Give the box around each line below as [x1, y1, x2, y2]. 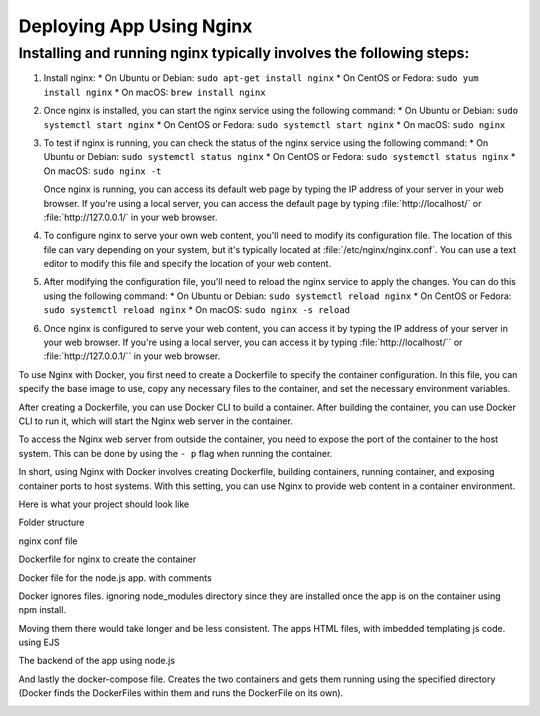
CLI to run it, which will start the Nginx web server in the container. [18, 415, 294, 427]
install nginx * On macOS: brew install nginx [43, 86, 266, 98]
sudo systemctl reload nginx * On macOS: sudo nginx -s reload [43, 304, 350, 316]
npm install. [18, 604, 67, 616]
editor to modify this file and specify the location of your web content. [43, 258, 332, 270]
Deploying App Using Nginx [18, 15, 253, 37]
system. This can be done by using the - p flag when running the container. [18, 447, 333, 459]
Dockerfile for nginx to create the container [18, 553, 197, 565]
